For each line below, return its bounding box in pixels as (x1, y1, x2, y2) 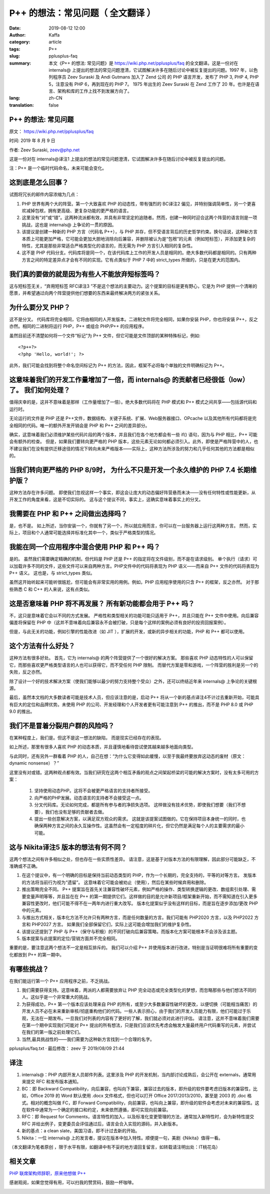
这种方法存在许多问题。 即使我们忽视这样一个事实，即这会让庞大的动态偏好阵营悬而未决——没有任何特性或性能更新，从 (9, 489, 256, 496)
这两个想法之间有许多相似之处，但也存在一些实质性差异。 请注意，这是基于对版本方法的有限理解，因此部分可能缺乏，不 (9, 856, 256, 862)
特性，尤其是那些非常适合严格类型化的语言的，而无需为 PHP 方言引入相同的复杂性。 (21, 243, 195, 249)
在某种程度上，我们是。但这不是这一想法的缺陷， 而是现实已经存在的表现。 (9, 735, 164, 741)
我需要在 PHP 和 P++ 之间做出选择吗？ (9, 509, 127, 518)
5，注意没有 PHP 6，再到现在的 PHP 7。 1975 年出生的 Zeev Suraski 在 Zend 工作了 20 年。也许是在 (48, 81, 255, 87)
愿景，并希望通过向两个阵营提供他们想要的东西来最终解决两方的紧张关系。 (9, 290, 162, 296)
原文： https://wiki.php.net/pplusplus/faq (9, 128, 94, 134)
